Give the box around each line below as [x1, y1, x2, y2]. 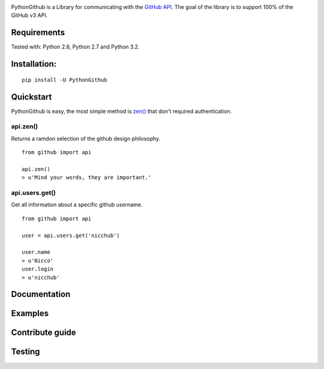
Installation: [11, 59, 57, 69]
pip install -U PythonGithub [22, 76, 107, 83]
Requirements [11, 28, 65, 38]
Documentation [11, 289, 71, 299]
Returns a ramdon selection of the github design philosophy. [11, 135, 161, 142]
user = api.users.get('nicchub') [22, 232, 120, 239]
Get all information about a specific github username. [11, 201, 143, 208]
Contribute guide [11, 328, 76, 338]
